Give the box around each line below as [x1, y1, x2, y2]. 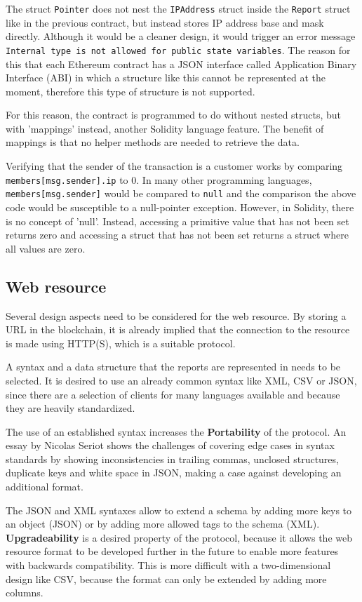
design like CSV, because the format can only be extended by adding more [6, 571, 327, 586]
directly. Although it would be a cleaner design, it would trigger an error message [6, 29, 356, 44]
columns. [6, 585, 43, 600]
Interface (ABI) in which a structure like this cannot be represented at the [6, 70, 326, 85]
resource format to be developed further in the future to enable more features [6, 544, 339, 558]
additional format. [6, 479, 83, 494]
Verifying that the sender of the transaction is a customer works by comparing [6, 159, 343, 173]
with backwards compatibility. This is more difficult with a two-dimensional [6, 558, 331, 573]
